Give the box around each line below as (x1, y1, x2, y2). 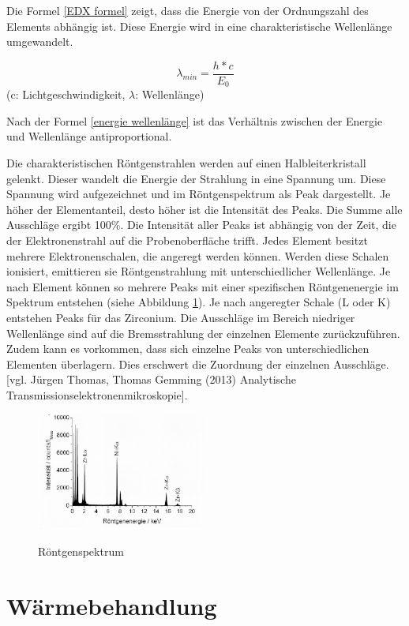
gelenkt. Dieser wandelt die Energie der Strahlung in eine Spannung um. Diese (6, 170, 386, 186)
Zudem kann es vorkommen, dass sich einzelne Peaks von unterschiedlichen (6, 340, 370, 357)
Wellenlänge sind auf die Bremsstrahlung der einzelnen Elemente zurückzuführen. (6, 324, 400, 341)
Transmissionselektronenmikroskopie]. (6, 386, 188, 403)
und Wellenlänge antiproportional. (6, 128, 172, 144)
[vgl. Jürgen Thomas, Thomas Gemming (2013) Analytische (6, 371, 296, 388)
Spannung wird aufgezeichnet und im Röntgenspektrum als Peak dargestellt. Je (6, 186, 391, 202)
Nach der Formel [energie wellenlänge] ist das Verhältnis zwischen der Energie (6, 112, 383, 129)
